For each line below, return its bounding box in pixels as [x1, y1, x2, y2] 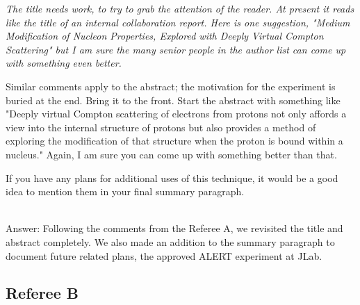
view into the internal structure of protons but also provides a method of [6, 119, 316, 134]
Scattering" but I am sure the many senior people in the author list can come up [6, 42, 346, 56]
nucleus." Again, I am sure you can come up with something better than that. [6, 147, 337, 161]
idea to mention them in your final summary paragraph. [6, 184, 245, 199]
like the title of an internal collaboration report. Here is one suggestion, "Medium [6, 15, 350, 29]
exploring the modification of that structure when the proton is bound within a [6, 133, 343, 148]
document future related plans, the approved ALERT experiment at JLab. [6, 248, 322, 263]
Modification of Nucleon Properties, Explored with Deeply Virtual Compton [6, 28, 324, 43]
